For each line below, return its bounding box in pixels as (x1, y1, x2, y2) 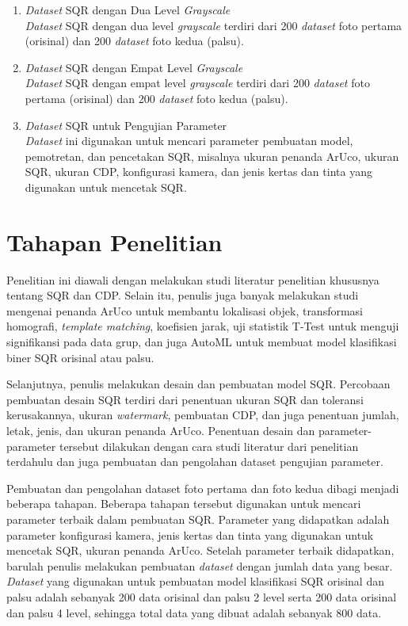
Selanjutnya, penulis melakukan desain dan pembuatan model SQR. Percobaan (6, 376, 391, 392)
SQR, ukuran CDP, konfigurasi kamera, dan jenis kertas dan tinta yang (25, 163, 372, 180)
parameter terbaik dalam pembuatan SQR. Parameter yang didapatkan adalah (6, 510, 390, 527)
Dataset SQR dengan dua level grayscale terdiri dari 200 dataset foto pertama (25, 17, 402, 33)
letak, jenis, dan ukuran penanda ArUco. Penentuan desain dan (6, 422, 315, 438)
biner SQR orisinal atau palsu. (6, 349, 154, 365)
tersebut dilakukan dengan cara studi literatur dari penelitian (59, 437, 359, 454)
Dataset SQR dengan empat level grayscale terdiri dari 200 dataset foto (25, 74, 370, 91)
